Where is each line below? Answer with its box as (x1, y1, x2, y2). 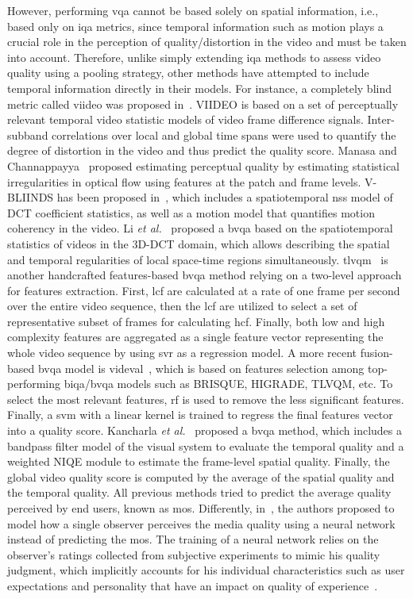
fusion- (360, 344, 393, 361)
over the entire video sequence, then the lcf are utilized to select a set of (7, 298, 357, 314)
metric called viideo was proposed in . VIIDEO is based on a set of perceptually (7, 95, 399, 112)
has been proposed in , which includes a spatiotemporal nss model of (56, 189, 393, 205)
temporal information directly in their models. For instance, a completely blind (7, 79, 392, 96)
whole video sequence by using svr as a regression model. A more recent (7, 344, 357, 361)
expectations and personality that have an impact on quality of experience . (7, 577, 378, 593)
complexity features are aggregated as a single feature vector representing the (7, 328, 384, 345)
